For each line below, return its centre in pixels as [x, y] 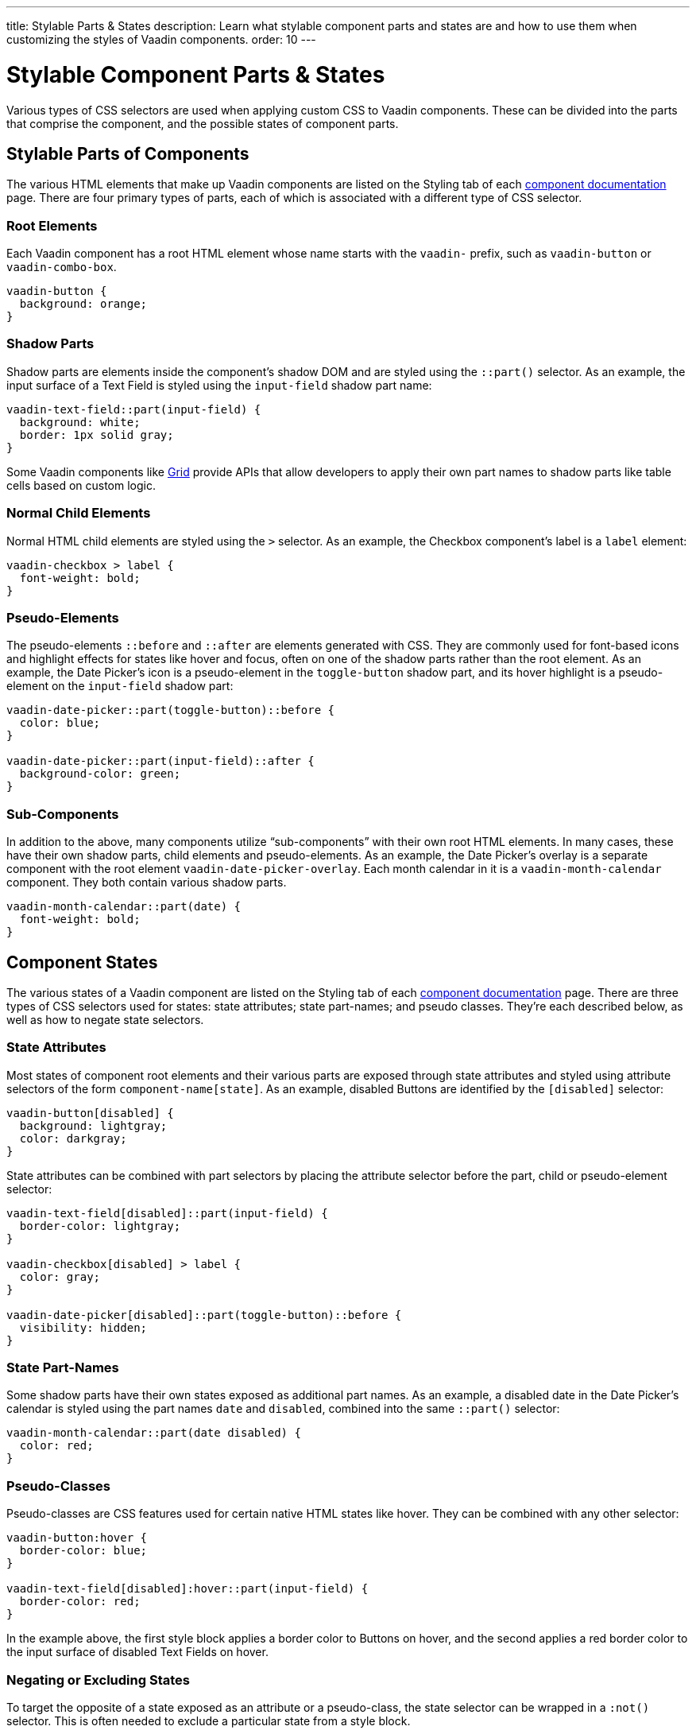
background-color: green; [100, 774]
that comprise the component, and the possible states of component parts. [203, 123]
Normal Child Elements [79, 513]
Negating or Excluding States [98, 1680]
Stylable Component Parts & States [196, 74]
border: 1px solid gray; [97, 434]
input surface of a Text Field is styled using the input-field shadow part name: [219, 385]
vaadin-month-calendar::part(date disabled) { [154, 1433]
